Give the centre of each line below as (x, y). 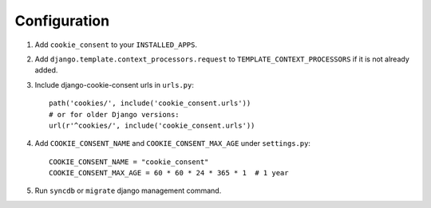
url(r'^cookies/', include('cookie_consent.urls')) (152, 125)
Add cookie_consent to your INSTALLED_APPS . (116, 45)
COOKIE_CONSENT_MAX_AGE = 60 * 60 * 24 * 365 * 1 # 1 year (169, 173)
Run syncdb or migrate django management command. (128, 190)
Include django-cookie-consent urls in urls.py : (115, 84)
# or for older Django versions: (114, 114)
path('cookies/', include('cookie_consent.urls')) (150, 103)
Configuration (62, 21)
